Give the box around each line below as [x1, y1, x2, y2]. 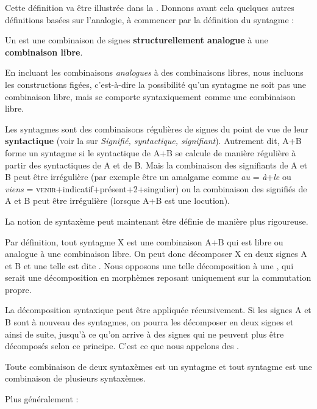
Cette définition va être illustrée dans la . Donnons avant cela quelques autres [5, 1, 294, 13]
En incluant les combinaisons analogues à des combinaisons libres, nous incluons [5, 66, 304, 79]
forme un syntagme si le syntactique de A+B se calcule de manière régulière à [5, 146, 296, 159]
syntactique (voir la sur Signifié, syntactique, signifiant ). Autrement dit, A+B [5, 134, 302, 147]
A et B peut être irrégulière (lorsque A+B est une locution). [5, 194, 230, 207]
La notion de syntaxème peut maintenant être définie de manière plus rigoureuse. [5, 214, 308, 227]
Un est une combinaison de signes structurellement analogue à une [5, 34, 268, 46]
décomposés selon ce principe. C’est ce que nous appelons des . [5, 339, 239, 352]
